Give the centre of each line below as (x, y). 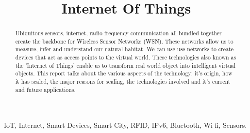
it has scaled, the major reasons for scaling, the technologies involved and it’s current (123, 81)
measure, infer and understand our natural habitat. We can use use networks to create (124, 49)
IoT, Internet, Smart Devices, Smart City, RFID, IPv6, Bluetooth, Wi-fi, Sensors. (125, 125)
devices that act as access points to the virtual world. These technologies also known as (126, 57)
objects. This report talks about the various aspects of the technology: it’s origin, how (124, 73)
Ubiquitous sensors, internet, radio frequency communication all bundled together (118, 33)
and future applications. (45, 89)
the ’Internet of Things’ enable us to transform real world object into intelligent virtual (125, 65)
